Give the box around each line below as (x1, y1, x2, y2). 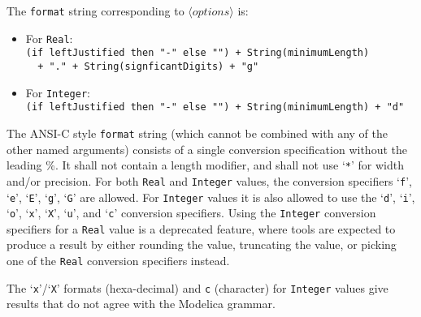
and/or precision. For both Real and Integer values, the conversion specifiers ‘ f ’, (7, 172, 412, 189)
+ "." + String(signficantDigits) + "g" (37, 60, 259, 72)
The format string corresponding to (7, 2, 184, 19)
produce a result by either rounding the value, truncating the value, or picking (7, 236, 397, 253)
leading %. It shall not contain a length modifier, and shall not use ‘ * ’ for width (7, 156, 404, 173)
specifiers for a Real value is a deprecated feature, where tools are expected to (7, 220, 396, 237)
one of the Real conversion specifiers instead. (7, 252, 230, 269)
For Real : (25, 29, 73, 46)
